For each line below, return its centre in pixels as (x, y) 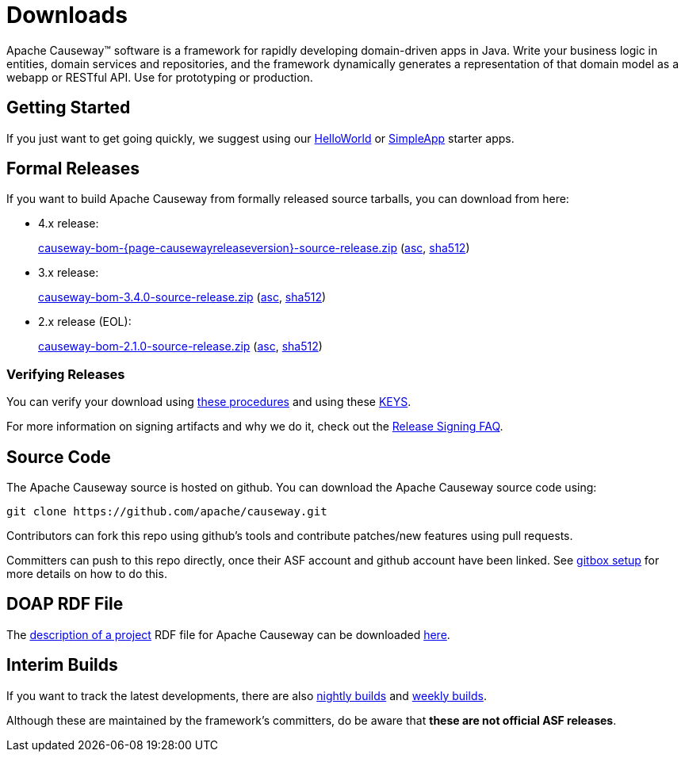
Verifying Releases (66, 374)
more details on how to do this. (87, 574)
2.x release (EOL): (85, 322)
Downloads (67, 15)
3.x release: (69, 273)
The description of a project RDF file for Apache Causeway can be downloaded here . (228, 634)
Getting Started (69, 108)
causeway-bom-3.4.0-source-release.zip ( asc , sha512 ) (182, 297)
